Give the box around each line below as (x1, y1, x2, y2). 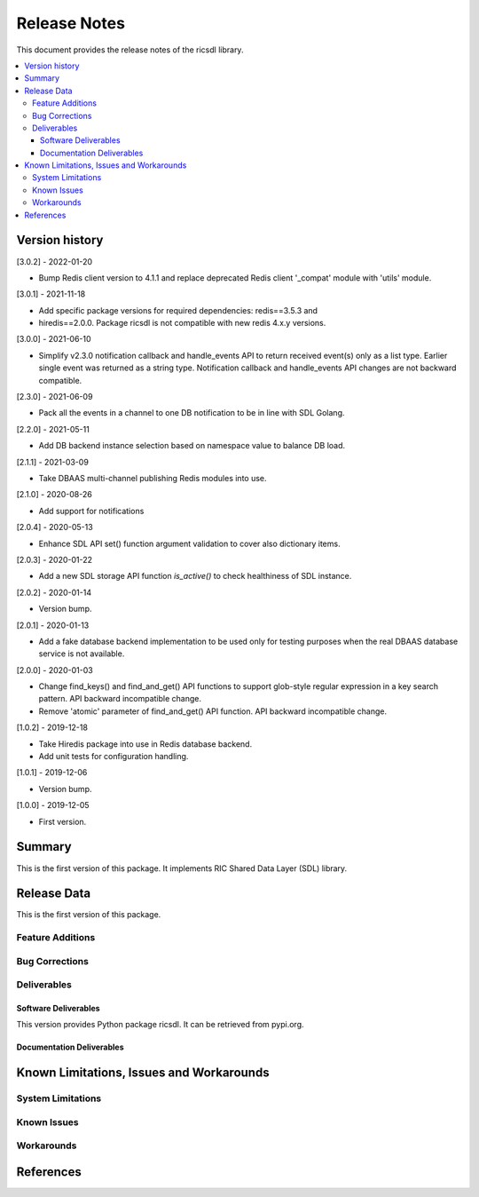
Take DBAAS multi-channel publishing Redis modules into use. (38, 473, 267, 483)
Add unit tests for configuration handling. (38, 751, 189, 762)
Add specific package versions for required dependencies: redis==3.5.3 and (38, 305, 318, 315)
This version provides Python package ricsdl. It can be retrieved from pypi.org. (16, 1019, 305, 1030)
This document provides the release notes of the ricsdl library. (16, 44, 244, 55)
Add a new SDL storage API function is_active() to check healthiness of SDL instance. (38, 571, 352, 582)
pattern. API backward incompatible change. (38, 694, 202, 704)
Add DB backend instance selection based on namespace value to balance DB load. (38, 440, 346, 451)
